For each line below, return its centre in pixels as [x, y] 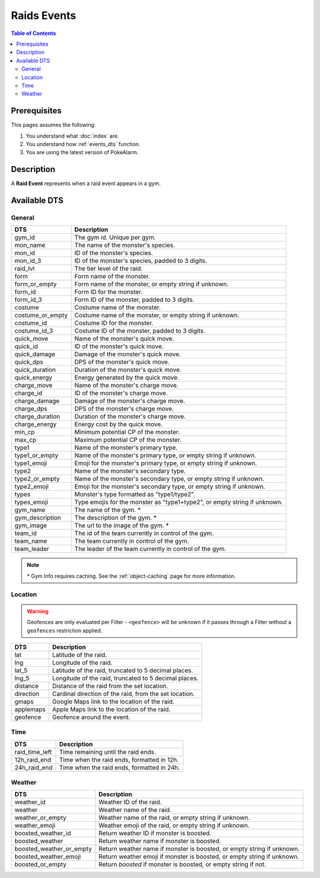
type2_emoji [32, 486]
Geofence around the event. [91, 717]
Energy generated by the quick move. [127, 378]
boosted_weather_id [43, 834]
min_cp [25, 432]
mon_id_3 [28, 261]
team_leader [32, 549]
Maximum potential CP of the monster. [128, 440]
